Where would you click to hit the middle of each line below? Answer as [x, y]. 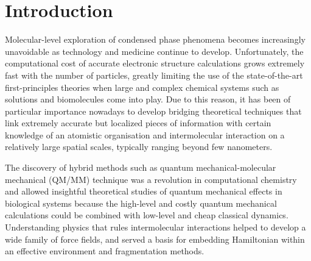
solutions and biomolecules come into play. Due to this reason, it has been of [148, 99]
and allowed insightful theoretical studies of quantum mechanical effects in [144, 191]
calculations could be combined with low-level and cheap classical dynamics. [147, 215]
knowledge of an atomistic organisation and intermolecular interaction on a [145, 134]
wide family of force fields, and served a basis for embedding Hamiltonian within [155, 239]
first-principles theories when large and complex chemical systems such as [142, 87]
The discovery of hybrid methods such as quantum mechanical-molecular [141, 167]
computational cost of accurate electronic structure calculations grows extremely [155, 63]
